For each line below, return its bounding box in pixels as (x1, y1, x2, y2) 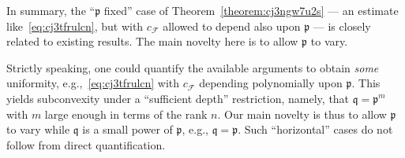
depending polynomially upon (199, 75, 343, 91)
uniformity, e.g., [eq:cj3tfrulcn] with (6, 75, 180, 91)
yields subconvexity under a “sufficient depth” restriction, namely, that (6, 90, 350, 106)
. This (351, 75, 381, 91)
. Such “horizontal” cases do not (238, 121, 393, 138)
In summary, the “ (6, 2, 96, 18)
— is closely (313, 17, 371, 34)
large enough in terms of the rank (44, 105, 208, 122)
